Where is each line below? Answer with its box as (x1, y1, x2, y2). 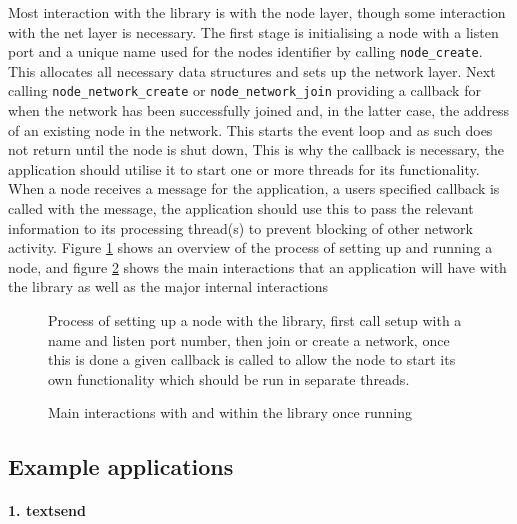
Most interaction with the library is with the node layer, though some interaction (8, 2, 506, 22)
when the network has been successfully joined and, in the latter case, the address (8, 100, 510, 121)
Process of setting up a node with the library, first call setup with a (48, 310, 462, 331)
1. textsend (8, 500, 86, 521)
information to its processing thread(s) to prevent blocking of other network (8, 217, 473, 238)
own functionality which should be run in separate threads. (48, 368, 410, 389)
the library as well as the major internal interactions (8, 276, 329, 297)
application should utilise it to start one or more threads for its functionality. (8, 158, 480, 179)
